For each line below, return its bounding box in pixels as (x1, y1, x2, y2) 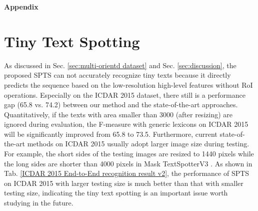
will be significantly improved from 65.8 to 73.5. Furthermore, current (4, 128, 217, 139)
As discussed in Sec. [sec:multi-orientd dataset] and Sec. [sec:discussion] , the (4, 60, 236, 70)
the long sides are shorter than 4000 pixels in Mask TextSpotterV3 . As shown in (4, 158, 252, 168)
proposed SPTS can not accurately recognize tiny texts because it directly (4, 70, 231, 80)
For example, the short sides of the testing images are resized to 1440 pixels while (4, 148, 254, 159)
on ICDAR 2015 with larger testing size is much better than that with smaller (4, 177, 243, 188)
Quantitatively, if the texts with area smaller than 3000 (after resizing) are (4, 109, 232, 119)
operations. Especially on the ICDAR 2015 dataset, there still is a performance (4, 89, 245, 100)
